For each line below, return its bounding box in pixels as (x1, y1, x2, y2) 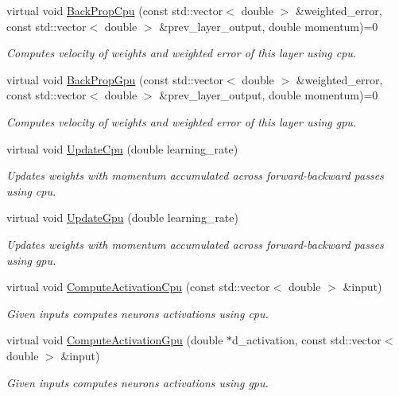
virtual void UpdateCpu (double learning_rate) (6, 140, 238, 157)
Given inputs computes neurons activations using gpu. (6, 374, 269, 390)
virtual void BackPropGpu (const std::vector (6, 71, 224, 87)
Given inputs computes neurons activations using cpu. (6, 305, 269, 321)
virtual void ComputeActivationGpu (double (6, 332, 223, 348)
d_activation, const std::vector (232, 332, 382, 348)
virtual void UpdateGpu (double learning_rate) (6, 209, 238, 226)
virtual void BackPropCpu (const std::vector (6, 2, 223, 18)
